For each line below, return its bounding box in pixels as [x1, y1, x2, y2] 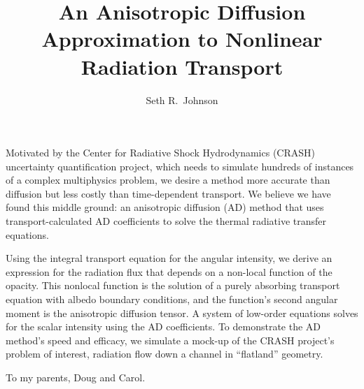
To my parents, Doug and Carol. [6, 370, 146, 384]
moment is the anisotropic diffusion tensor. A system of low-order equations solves [6, 305, 358, 320]
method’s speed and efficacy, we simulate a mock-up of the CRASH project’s [6, 332, 335, 347]
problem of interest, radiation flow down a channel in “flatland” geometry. [6, 346, 323, 361]
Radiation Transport [80, 52, 283, 80]
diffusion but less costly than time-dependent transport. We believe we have [6, 186, 331, 200]
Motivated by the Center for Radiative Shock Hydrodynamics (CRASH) [6, 145, 315, 160]
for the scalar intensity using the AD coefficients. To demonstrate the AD [6, 319, 321, 334]
